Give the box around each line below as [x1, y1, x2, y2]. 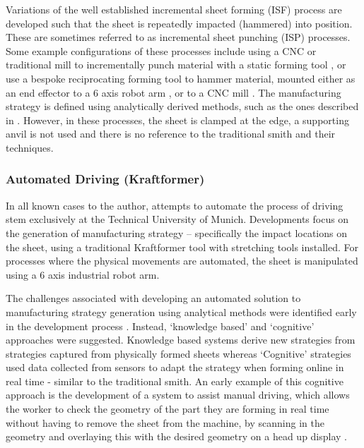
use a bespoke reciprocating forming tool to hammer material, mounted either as [6, 71, 356, 85]
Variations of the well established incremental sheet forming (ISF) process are [6, 2, 342, 16]
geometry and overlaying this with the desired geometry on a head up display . [6, 429, 348, 444]
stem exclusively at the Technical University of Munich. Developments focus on [6, 212, 349, 226]
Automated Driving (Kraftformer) [6, 170, 205, 188]
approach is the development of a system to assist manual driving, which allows [6, 387, 350, 402]
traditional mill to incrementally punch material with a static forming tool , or [6, 57, 346, 72]
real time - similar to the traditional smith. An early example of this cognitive [6, 373, 344, 388]
